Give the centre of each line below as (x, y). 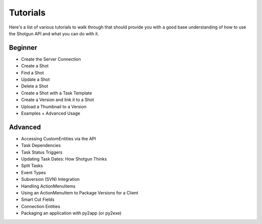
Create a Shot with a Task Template (57, 93)
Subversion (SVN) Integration (50, 179)
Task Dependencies (41, 146)
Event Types (33, 172)
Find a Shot (33, 73)
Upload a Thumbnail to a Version (54, 106)
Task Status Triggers (42, 152)
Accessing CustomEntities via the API (59, 138)
